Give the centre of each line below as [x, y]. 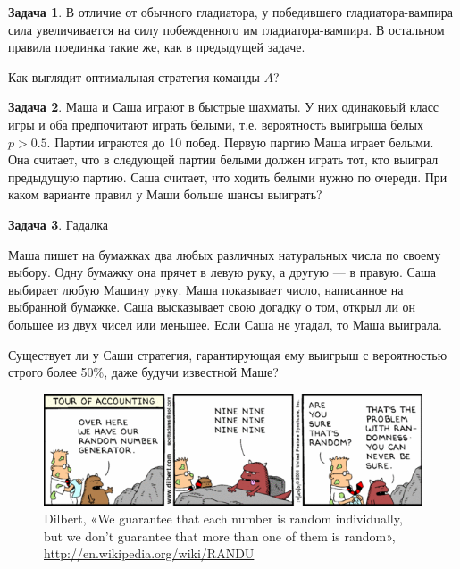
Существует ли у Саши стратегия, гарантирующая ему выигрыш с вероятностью [228, 354]
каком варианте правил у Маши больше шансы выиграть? [165, 194]
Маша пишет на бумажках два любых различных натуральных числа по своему [225, 254]
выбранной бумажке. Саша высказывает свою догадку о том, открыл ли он [212, 307]
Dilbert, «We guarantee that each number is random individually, [223, 518]
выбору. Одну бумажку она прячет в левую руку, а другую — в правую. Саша [222, 272]
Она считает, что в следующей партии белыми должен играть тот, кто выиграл [223, 159]
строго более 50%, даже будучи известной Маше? [143, 372]
